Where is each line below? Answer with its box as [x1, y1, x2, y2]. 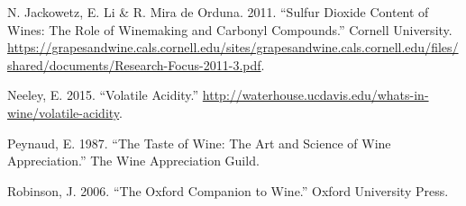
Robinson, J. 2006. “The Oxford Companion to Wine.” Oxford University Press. [7, 181, 449, 200]
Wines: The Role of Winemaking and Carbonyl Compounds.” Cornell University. [7, 20, 452, 39]
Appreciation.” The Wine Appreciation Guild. [7, 151, 260, 170]
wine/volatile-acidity [7, 103, 120, 121]
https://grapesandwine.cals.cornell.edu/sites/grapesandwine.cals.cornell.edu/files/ [7, 38, 459, 57]
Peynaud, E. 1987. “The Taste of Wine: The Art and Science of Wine [7, 133, 391, 152]
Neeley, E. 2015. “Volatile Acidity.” [7, 85, 199, 104]
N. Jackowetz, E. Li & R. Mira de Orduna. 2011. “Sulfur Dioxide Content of [7, 3, 429, 21]
